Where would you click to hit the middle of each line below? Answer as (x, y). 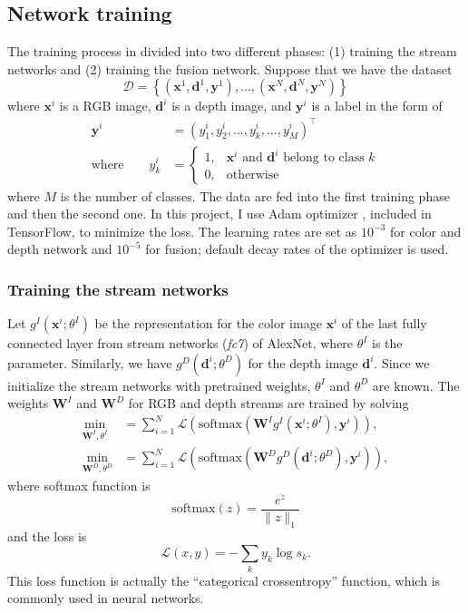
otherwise (253, 175)
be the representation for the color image (208, 323)
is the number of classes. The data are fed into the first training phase (255, 195)
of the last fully (384, 323)
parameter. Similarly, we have (90, 362)
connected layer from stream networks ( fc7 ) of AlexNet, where (180, 343)
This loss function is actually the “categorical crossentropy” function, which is (224, 580)
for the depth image (303, 362)
